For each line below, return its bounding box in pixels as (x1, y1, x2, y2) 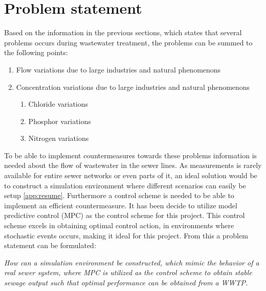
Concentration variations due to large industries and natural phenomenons (16, 81, 250, 92)
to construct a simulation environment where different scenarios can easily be (4, 180, 246, 190)
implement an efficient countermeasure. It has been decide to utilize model (4, 200, 237, 210)
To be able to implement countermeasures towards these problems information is (4, 150, 257, 160)
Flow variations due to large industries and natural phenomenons (16, 64, 221, 75)
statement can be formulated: (4, 240, 96, 251)
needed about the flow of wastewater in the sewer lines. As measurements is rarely (4, 160, 262, 171)
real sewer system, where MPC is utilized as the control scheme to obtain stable (4, 267, 252, 278)
